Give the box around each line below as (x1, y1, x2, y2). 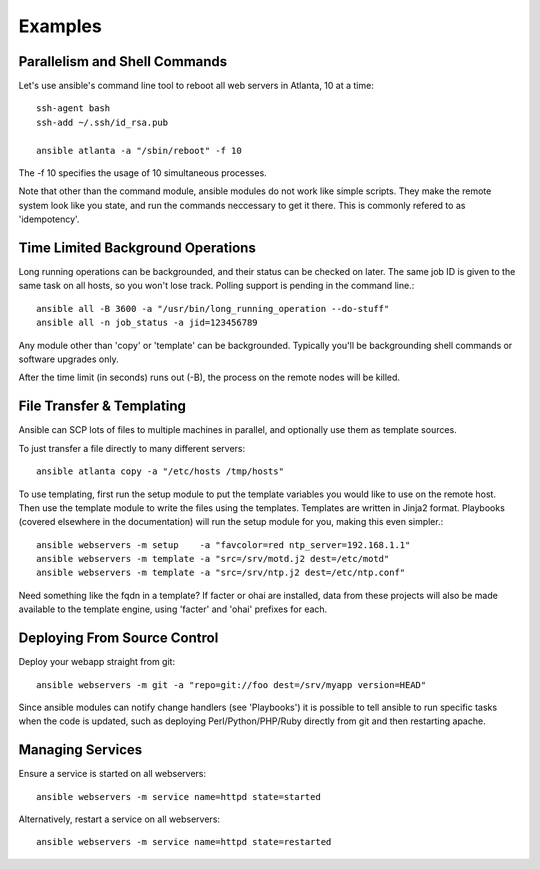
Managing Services (18, 741, 143, 759)
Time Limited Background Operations (18, 240, 257, 256)
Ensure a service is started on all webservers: (18, 768, 207, 780)
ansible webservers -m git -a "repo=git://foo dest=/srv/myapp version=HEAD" (36, 679, 427, 690)
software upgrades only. (18, 353, 119, 365)
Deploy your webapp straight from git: (18, 656, 175, 668)
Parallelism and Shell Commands (18, 53, 228, 70)
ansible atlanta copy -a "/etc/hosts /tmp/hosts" (36, 466, 285, 477)
